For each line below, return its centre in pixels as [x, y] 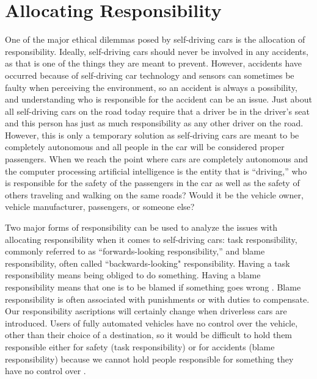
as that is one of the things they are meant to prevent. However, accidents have [154, 63]
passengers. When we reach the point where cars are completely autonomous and [156, 159]
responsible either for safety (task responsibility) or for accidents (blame [140, 346]
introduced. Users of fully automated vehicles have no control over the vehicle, [151, 323]
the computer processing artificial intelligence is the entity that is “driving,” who [156, 171]
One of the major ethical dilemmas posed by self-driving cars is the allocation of [155, 39]
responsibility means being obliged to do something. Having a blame [133, 275]
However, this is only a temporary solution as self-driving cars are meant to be [152, 135]
